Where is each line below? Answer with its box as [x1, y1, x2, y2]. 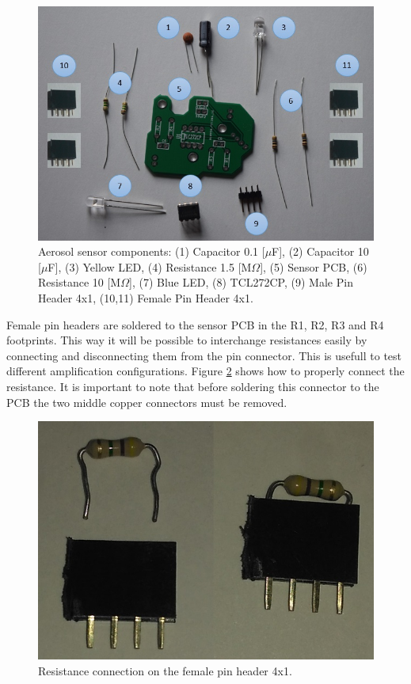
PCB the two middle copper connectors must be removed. [6, 393, 287, 410]
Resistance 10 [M [38, 274, 121, 291]
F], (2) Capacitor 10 [272, 243, 369, 260]
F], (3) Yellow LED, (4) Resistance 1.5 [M [48, 258, 252, 275]
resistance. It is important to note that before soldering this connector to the [6, 378, 379, 394]
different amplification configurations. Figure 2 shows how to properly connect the [6, 363, 405, 379]
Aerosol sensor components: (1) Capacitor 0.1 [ [38, 243, 265, 260]
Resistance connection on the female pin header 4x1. [38, 662, 292, 678]
